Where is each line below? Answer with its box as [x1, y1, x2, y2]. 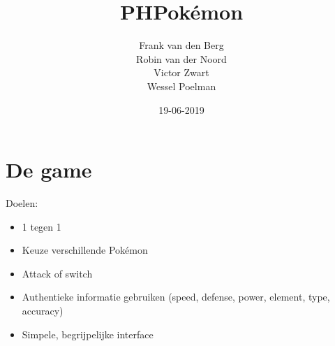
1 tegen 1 [22, 219, 61, 233]
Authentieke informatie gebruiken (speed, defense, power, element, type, [22, 289, 330, 304]
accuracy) [22, 303, 64, 317]
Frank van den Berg [139, 38, 224, 52]
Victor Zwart [154, 65, 209, 80]
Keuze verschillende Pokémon [22, 243, 148, 257]
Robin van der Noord [136, 51, 227, 66]
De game [6, 155, 92, 184]
